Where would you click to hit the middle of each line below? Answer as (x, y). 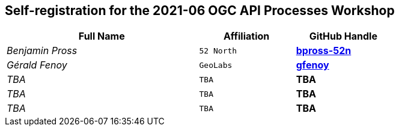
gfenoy (312, 65)
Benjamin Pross (42, 51)
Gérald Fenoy (37, 65)
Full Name (102, 36)
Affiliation (246, 36)
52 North (218, 50)
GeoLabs (216, 65)
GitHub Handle (343, 36)
